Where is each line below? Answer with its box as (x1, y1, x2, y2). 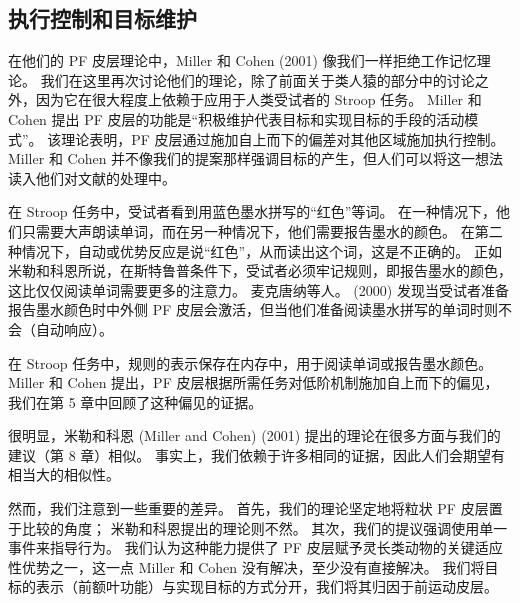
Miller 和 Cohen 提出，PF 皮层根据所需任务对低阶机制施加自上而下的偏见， (8, 372, 499, 393)
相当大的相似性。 (8, 464, 120, 485)
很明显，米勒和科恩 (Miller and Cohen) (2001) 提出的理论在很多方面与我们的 (8, 425, 501, 446)
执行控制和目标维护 (8, 3, 197, 34)
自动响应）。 (35, 318, 113, 339)
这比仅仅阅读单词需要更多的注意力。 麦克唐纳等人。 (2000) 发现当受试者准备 (8, 279, 509, 300)
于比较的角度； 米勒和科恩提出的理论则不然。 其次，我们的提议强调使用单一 (8, 517, 508, 538)
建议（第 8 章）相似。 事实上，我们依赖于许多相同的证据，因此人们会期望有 (8, 444, 505, 465)
